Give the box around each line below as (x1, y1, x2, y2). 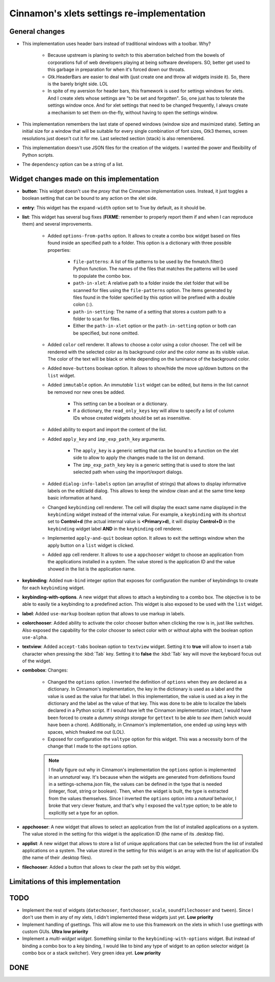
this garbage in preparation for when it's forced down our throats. (47, 66, 185, 73)
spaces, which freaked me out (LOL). (47, 729, 126, 735)
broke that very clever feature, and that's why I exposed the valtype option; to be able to (48, 802, 237, 809)
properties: (47, 247, 71, 253)
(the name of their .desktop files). (22, 854, 93, 860)
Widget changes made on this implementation (9, 174, 159, 183)
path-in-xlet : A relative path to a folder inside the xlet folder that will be (73, 280, 229, 286)
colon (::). (73, 301, 94, 307)
